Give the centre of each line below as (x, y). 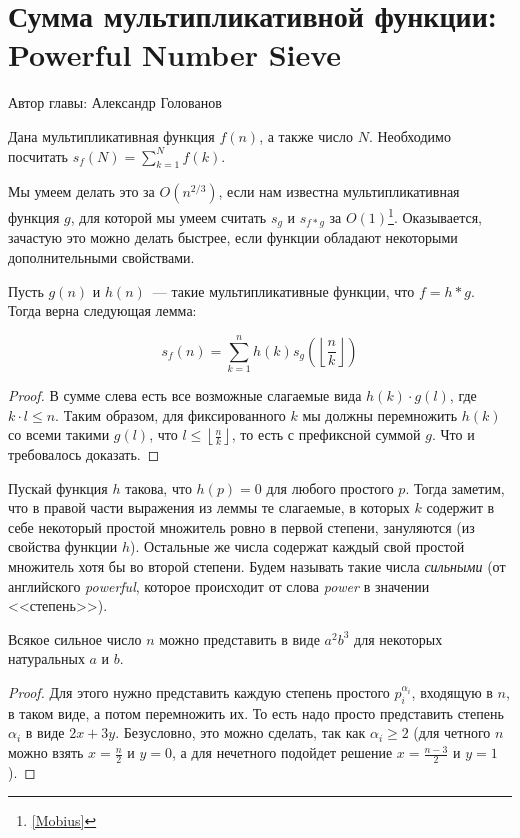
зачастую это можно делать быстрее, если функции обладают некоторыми (233, 237)
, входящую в (452, 692)
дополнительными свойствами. (101, 257)
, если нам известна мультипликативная (339, 191)
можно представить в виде (239, 638)
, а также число (306, 135)
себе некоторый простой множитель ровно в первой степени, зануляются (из (241, 526)
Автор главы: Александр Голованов (115, 102)
